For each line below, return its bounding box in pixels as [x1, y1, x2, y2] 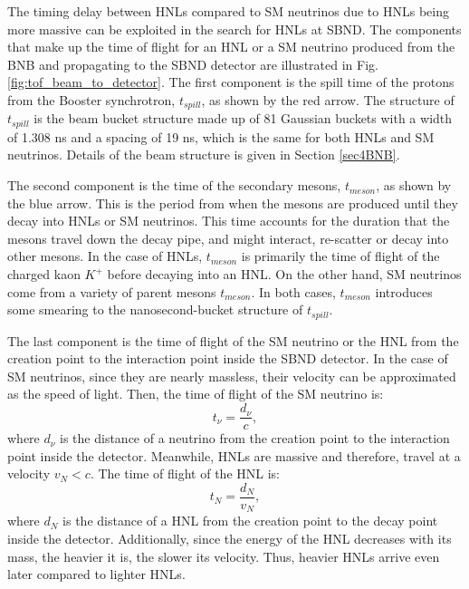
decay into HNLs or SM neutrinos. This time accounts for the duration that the [7, 211, 450, 230]
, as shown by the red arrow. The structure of [201, 90, 455, 109]
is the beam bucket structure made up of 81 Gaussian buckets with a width [33, 109, 453, 128]
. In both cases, [251, 282, 336, 301]
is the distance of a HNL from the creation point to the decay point [62, 511, 438, 530]
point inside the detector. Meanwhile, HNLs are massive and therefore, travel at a [7, 446, 461, 465]
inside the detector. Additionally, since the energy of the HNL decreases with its [7, 529, 452, 547]
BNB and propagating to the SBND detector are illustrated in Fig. [7, 54, 378, 73]
